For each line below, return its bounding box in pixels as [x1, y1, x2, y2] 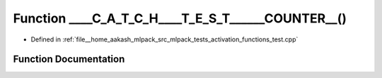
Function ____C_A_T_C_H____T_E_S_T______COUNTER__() [13, 11, 347, 26]
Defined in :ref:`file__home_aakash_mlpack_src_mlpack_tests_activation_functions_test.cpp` [30, 35, 299, 44]
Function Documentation [13, 53, 125, 65]
